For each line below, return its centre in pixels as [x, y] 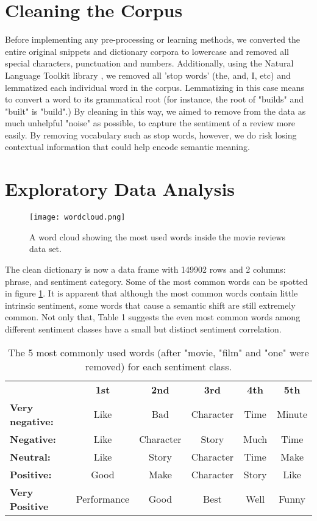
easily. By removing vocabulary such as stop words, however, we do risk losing [151, 135]
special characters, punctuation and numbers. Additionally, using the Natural [149, 63]
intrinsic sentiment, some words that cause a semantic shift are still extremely [150, 305]
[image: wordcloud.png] [77, 217]
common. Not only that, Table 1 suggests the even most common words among [153, 317]
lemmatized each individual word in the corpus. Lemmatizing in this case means [155, 87]
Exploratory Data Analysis [120, 189]
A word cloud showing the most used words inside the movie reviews [158, 236]
